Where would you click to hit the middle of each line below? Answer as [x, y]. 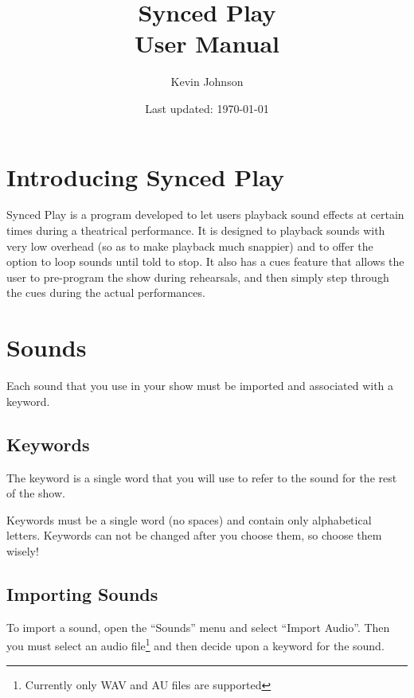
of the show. [36, 493]
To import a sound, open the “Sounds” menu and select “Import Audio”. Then [198, 627]
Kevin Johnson [207, 82]
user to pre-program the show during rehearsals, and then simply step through [198, 277]
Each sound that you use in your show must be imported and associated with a [200, 386]
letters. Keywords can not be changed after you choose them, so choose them [194, 535]
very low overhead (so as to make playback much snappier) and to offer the [190, 246]
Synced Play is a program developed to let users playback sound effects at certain [205, 214]
